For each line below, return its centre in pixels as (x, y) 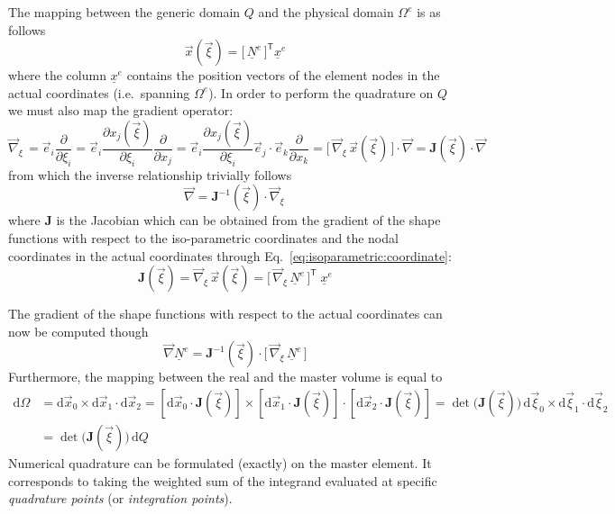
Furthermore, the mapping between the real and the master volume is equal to (225, 377)
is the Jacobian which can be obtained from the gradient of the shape (248, 220)
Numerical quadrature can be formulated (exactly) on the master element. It (220, 463)
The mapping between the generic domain (124, 12)
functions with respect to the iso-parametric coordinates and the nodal (203, 237)
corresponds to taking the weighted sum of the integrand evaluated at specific (223, 480)
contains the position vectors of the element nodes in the (283, 75)
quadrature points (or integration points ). (120, 498)
